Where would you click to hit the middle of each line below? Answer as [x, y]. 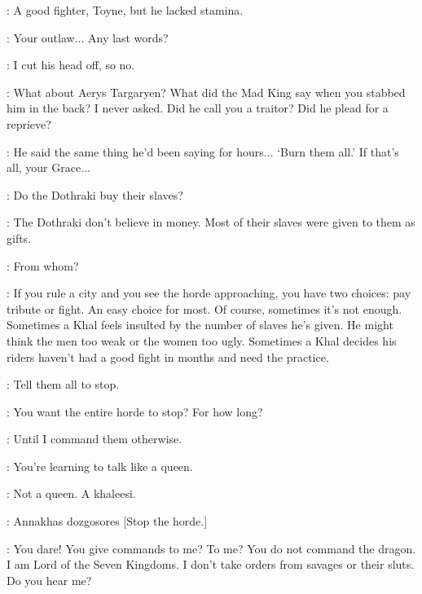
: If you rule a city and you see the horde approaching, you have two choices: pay [209, 293]
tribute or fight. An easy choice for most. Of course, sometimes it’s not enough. [204, 308]
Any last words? [128, 37]
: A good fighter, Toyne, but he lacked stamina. [125, 10]
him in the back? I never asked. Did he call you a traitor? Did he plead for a [198, 108]
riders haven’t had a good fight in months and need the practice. [168, 356]
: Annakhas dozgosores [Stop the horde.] [107, 521]
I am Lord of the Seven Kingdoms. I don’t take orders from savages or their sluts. [211, 564]
